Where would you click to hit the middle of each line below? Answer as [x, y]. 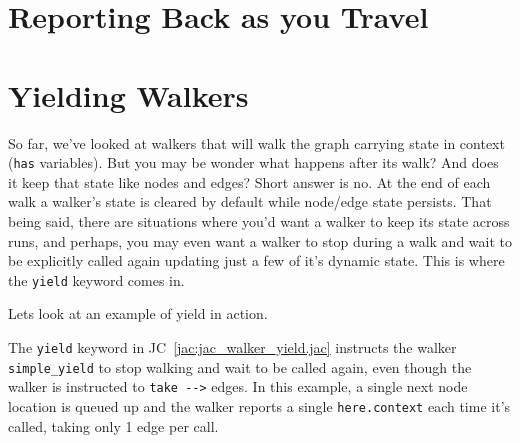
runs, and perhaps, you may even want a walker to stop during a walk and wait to [260, 240]
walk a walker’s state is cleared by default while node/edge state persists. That [250, 201]
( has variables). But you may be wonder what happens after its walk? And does [253, 162]
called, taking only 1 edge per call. [113, 425]
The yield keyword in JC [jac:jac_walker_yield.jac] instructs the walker [232, 346]
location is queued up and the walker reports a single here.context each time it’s [259, 405]
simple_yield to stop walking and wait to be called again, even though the [240, 366]
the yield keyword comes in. [96, 279]
